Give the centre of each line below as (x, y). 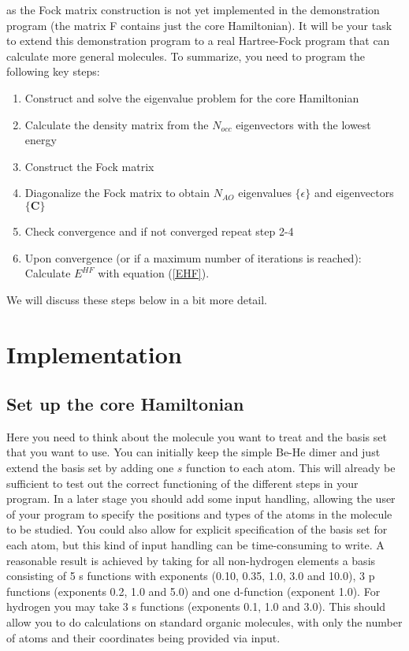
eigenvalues (265, 193)
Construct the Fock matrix (89, 166)
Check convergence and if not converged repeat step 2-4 (159, 231)
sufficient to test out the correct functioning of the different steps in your (182, 483)
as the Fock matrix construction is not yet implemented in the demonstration (193, 9)
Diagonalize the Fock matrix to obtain (117, 193)
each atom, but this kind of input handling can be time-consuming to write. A (195, 545)
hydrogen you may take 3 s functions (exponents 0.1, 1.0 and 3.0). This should (196, 606)
